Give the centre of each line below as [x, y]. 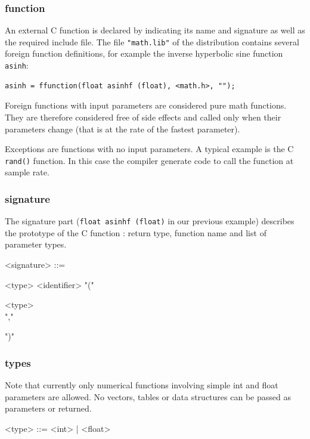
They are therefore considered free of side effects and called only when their [143, 117]
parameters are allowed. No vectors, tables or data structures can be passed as [148, 396]
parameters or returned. [48, 408]
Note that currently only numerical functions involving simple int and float [142, 385]
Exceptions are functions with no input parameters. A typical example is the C [149, 149]
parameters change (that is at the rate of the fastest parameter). [123, 129]
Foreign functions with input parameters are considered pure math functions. [146, 105]
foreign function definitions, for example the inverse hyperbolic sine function [144, 53]
